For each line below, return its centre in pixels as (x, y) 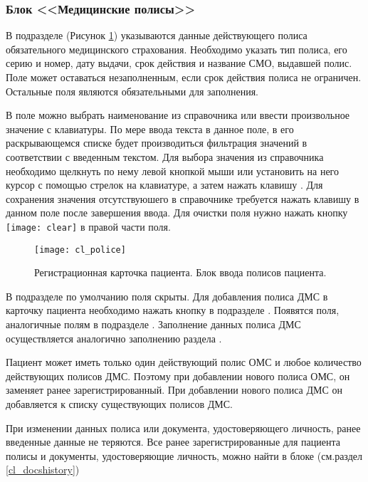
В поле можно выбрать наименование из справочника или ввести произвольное (178, 115)
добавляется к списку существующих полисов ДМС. (120, 404)
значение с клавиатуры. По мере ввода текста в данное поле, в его (150, 129)
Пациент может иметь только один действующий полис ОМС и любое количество (184, 362)
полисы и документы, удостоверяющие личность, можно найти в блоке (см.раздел (184, 455)
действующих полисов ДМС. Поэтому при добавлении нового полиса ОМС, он (178, 376)
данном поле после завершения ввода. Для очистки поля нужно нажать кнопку (177, 213)
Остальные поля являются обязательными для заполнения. (132, 91)
